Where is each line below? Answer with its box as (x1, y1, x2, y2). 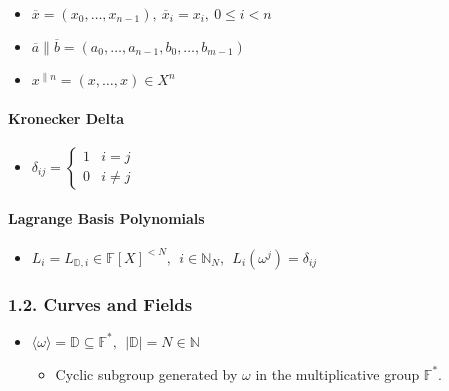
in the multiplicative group (255, 363, 420, 384)
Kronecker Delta (8, 107, 125, 128)
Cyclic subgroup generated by (55, 363, 238, 384)
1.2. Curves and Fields (8, 291, 193, 316)
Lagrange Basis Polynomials (8, 208, 205, 229)
